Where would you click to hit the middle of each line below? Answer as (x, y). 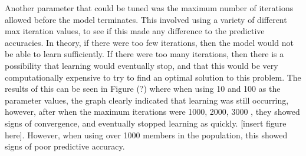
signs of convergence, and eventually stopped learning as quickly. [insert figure (146, 123)
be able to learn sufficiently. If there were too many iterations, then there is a (144, 54)
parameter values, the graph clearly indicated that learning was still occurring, (147, 100)
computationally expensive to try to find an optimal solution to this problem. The (153, 77)
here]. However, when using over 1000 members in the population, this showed (146, 135)
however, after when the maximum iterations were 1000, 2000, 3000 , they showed (152, 112)
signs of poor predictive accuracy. (65, 146)
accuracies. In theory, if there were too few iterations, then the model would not (149, 42)
